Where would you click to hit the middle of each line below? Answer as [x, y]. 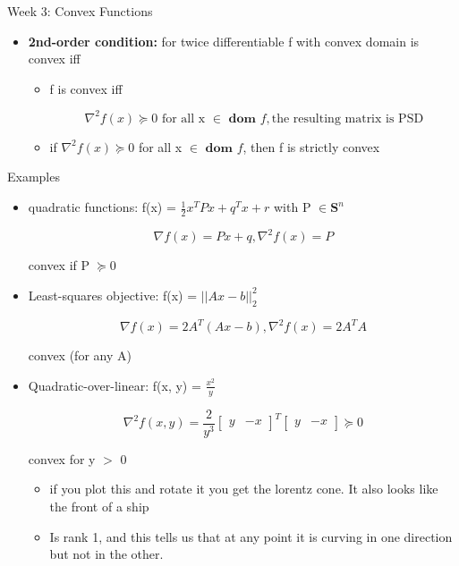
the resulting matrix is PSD [348, 118]
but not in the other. [106, 554]
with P [292, 207]
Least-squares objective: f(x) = [113, 295]
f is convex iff [86, 88]
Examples [34, 177]
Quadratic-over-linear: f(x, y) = [115, 385]
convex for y [62, 458]
